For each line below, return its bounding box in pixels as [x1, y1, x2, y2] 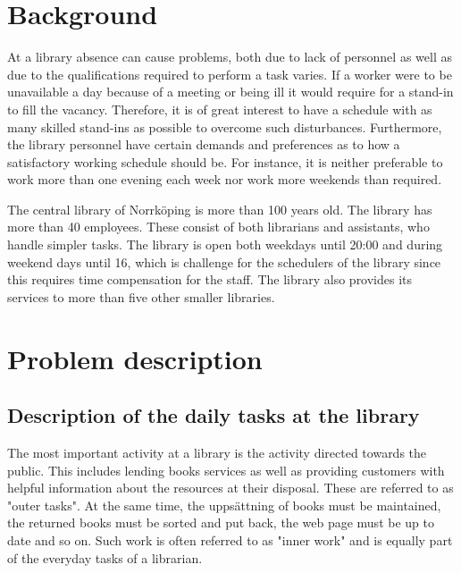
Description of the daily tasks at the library [7, 401, 420, 429]
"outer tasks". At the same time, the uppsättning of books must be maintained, [7, 495, 441, 514]
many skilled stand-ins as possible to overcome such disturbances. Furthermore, [7, 117, 442, 136]
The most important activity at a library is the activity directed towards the [7, 443, 427, 462]
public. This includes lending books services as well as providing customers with [7, 460, 445, 479]
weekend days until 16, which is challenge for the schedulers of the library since [7, 252, 441, 271]
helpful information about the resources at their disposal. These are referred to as [7, 478, 454, 497]
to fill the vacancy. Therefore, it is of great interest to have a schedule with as [7, 99, 432, 118]
